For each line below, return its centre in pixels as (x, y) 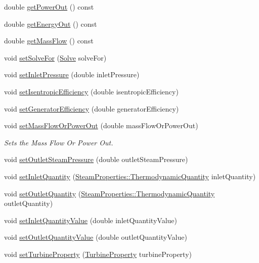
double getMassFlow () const (49, 41)
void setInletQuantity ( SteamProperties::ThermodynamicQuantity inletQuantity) (130, 176)
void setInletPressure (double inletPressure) (72, 74)
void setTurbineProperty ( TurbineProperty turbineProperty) (98, 254)
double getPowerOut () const (49, 7)
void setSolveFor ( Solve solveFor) (55, 57)
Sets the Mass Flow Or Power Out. (59, 142)
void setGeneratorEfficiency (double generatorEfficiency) (92, 108)
